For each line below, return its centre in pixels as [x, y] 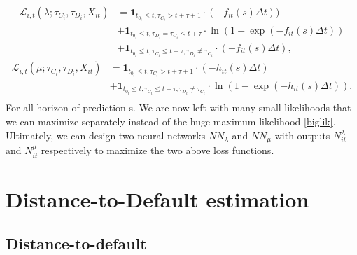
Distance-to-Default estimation [157, 199]
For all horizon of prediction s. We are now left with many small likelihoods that [178, 108]
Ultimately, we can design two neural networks [106, 135]
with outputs [302, 135]
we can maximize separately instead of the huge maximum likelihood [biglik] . [171, 122]
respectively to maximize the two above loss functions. [157, 150]
